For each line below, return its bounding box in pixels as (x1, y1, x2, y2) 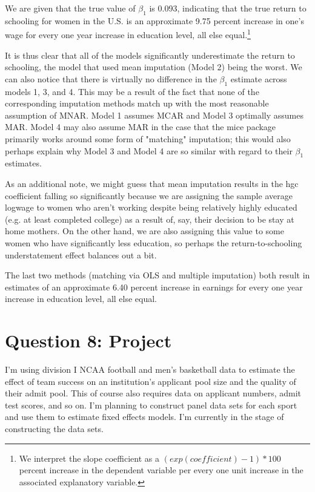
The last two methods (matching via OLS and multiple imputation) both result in (5, 269, 310, 281)
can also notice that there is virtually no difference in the (5, 72, 217, 85)
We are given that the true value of (5, 2, 136, 14)
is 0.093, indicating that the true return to (149, 2, 307, 14)
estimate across (230, 72, 287, 85)
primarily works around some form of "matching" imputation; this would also (5, 133, 291, 145)
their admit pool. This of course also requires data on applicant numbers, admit (5, 387, 302, 399)
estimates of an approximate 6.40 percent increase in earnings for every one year (5, 280, 303, 293)
